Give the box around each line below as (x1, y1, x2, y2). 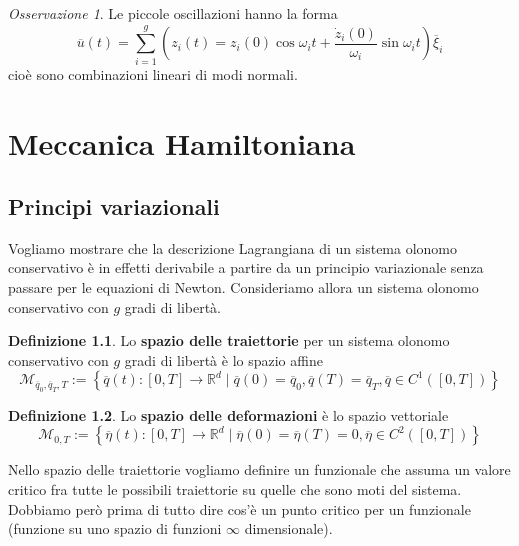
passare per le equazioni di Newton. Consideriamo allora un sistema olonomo (8, 277, 479, 298)
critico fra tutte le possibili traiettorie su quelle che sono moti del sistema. (8, 479, 462, 500)
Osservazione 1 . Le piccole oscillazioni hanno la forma (8, 3, 338, 23)
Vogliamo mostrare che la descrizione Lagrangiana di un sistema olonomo (8, 237, 458, 258)
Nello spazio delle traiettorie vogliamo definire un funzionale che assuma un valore (8, 459, 511, 480)
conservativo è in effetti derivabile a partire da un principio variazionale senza (8, 257, 484, 278)
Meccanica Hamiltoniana (8, 122, 356, 163)
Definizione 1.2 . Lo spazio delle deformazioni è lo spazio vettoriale (8, 404, 449, 425)
